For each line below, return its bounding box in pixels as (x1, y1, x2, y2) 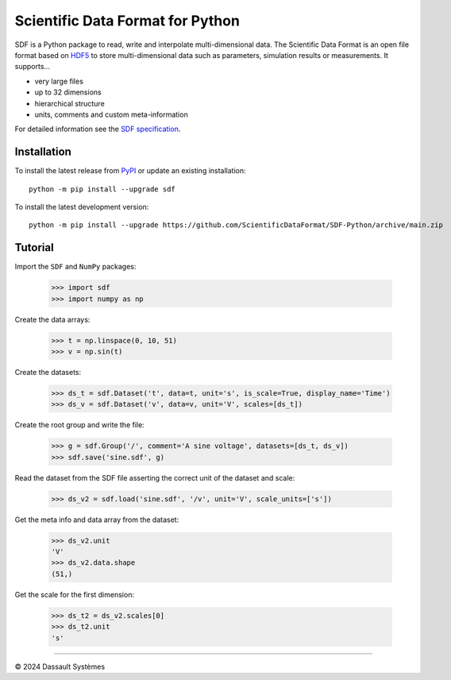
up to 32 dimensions (34, 87, 102, 97)
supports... (14, 62, 51, 71)
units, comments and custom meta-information (34, 110, 188, 119)
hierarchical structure (34, 99, 105, 108)
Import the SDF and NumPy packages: (14, 262, 137, 272)
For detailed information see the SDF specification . (14, 124, 181, 134)
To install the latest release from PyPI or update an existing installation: (14, 166, 246, 176)
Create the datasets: (14, 367, 82, 377)
